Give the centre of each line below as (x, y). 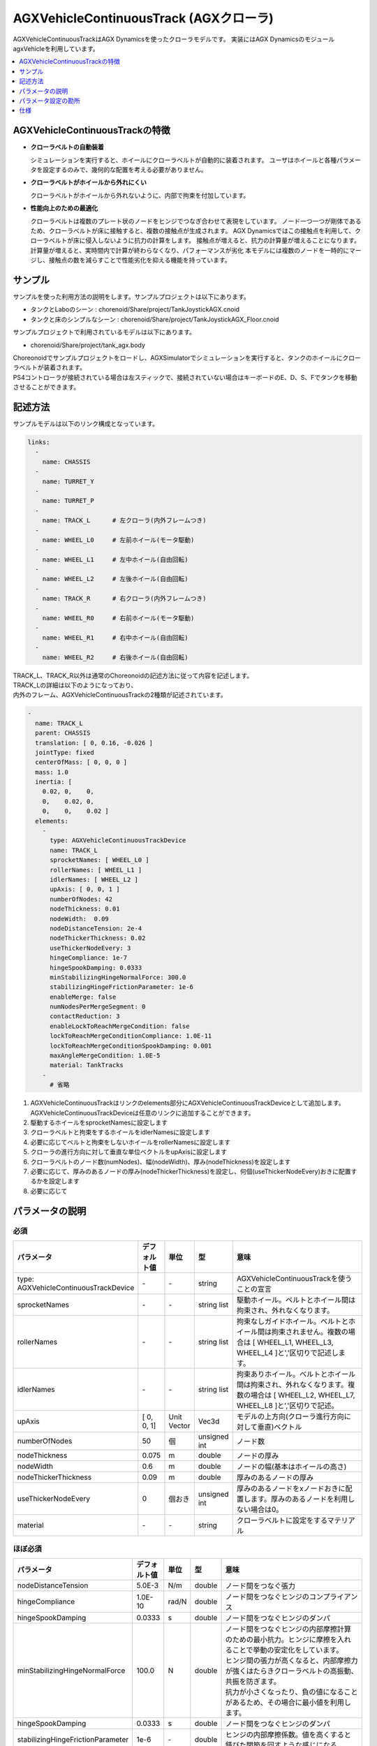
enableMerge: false (83, 997)
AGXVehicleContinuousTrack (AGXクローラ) (143, 18)
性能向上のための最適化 (64, 208)
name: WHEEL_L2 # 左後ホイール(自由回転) (115, 579)
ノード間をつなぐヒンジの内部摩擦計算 (288, 1629)
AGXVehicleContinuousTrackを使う (294, 1278)
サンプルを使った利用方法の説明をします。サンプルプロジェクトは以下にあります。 (132, 296)
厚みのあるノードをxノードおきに (291, 1488)
